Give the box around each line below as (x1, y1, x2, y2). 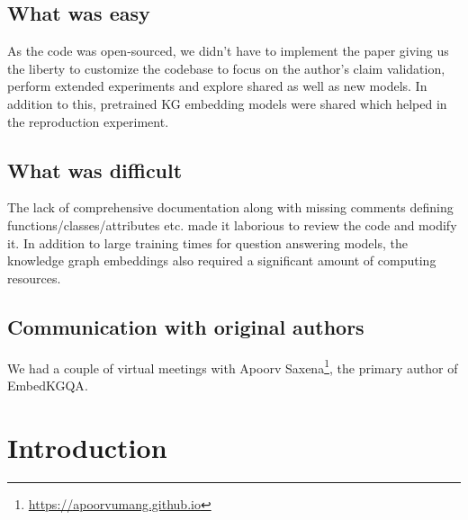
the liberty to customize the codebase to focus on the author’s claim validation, (7, 58, 445, 77)
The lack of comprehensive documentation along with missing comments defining (7, 198, 454, 217)
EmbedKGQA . (7, 375, 88, 394)
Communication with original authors (7, 312, 364, 340)
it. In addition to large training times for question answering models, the (7, 233, 408, 252)
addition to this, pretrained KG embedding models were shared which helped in (7, 94, 447, 112)
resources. (7, 268, 61, 287)
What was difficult (7, 156, 183, 184)
